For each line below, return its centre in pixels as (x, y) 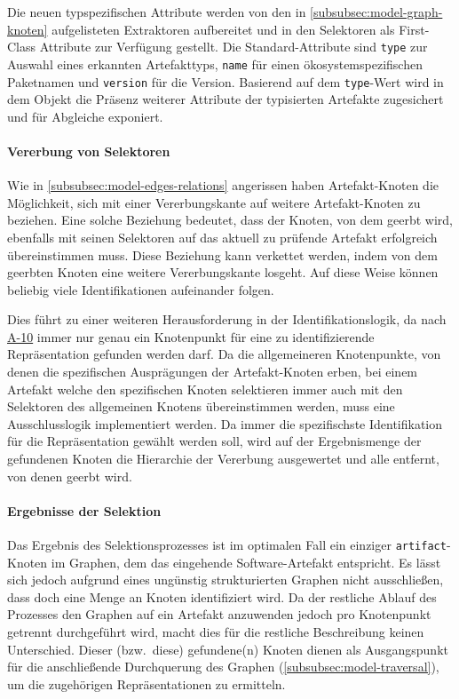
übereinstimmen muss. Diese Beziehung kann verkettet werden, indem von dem (222, 254)
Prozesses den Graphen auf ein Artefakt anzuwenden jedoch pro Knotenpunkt (219, 614)
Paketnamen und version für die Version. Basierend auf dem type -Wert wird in (226, 81)
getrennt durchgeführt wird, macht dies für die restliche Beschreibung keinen (216, 632)
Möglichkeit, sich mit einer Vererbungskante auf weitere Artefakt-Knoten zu (214, 202)
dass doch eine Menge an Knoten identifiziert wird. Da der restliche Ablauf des (222, 596)
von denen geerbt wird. (70, 476)
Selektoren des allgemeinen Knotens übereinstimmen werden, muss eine (201, 406)
